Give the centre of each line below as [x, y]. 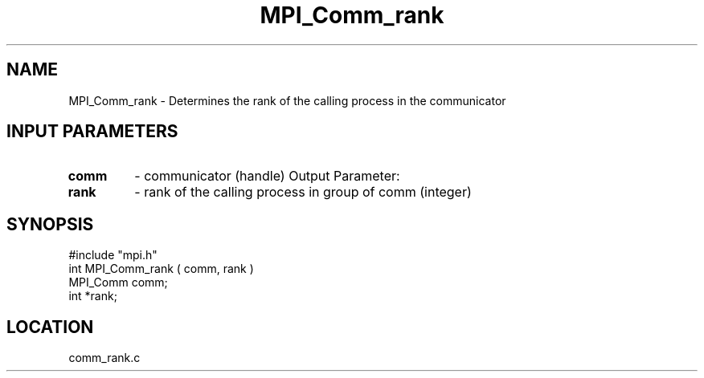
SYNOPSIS [50, 224]
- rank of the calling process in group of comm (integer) [303, 192]
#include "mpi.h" [113, 255]
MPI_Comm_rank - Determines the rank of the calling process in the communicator [287, 100]
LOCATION [50, 327]
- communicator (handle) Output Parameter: [267, 176]
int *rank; [93, 296]
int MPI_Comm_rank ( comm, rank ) [161, 269]
